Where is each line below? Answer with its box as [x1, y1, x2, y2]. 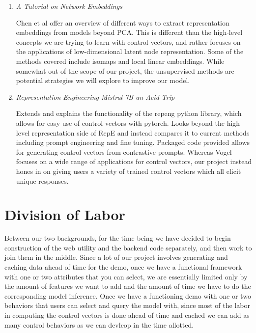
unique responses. [16, 175, 69, 186]
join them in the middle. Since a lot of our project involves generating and [4, 252, 228, 262]
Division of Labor [4, 204, 125, 224]
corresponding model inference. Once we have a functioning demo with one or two [4, 290, 251, 301]
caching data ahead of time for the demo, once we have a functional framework [4, 262, 242, 272]
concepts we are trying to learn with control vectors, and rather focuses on [16, 36, 241, 47]
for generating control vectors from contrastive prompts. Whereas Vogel [16, 146, 232, 157]
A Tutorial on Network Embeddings [16, 1, 122, 11]
